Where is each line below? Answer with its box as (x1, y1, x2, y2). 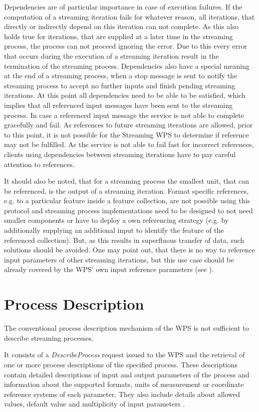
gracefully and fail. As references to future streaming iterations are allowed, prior (4, 119, 253, 130)
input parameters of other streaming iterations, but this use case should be (4, 254, 234, 264)
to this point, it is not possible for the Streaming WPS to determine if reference (4, 129, 249, 140)
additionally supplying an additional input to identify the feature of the (4, 225, 224, 235)
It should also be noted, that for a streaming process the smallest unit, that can (4, 176, 249, 186)
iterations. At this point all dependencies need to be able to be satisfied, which (4, 90, 245, 100)
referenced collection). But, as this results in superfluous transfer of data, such (4, 234, 244, 245)
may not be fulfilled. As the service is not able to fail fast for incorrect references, (4, 139, 254, 150)
